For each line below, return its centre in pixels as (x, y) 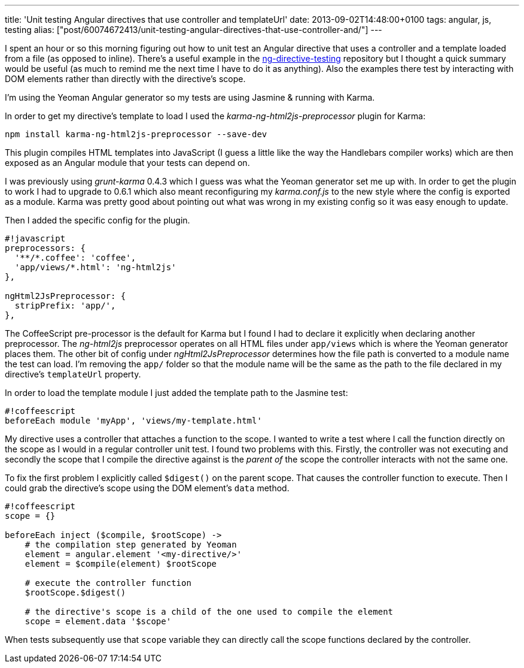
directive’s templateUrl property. (73, 374)
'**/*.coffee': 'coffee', (75, 258)
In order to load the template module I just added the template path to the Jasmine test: (176, 393)
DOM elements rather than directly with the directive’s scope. (125, 79)
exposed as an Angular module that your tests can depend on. (127, 163)
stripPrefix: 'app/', (65, 306)
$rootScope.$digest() (75, 593)
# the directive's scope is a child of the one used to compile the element (209, 612)
